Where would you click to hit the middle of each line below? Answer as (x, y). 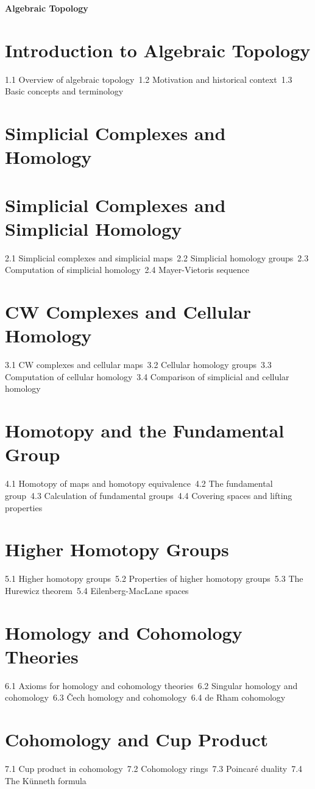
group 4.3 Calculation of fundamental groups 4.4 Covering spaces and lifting (149, 495)
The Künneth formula (46, 780)
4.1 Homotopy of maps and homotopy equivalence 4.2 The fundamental (139, 483)
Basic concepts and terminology (64, 91)
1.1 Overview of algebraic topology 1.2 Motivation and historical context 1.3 (149, 79)
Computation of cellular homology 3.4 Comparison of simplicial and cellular (147, 376)
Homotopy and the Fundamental (145, 430)
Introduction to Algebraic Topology (158, 50)
